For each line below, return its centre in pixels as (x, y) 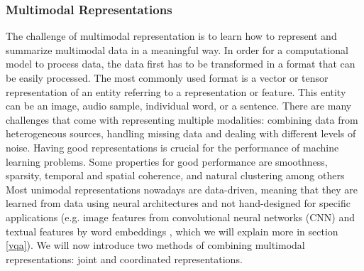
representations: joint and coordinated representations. (124, 259)
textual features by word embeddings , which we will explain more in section (172, 231)
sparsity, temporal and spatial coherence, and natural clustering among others (175, 175)
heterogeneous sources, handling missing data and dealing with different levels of (181, 133)
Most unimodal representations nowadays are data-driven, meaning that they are (182, 189)
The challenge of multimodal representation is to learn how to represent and (171, 36)
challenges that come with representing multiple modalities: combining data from (182, 119)
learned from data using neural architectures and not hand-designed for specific (178, 203)
